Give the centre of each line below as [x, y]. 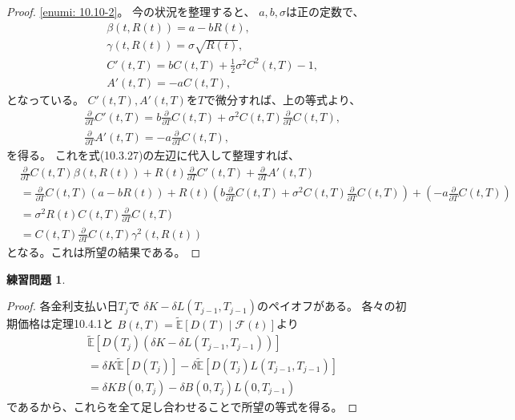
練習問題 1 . [36, 279]
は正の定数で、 [325, 11]
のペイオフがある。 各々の [326, 306]
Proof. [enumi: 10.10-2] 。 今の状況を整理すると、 [131, 11]
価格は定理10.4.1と [65, 323]
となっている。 [45, 99]
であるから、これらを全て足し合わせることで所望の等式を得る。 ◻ [182, 406]
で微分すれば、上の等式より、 [283, 99]
